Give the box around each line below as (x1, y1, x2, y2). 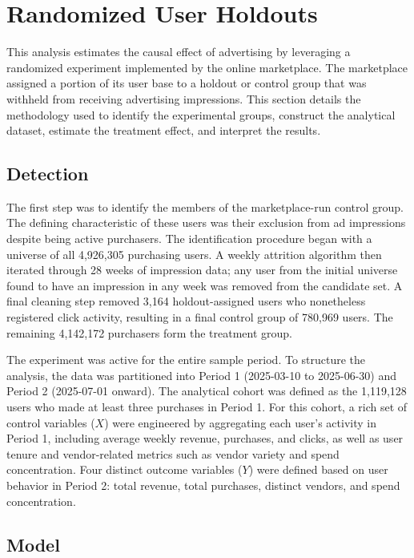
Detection (6, 161, 89, 186)
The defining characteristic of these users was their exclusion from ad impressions (6, 214, 406, 231)
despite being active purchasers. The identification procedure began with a (6, 230, 372, 247)
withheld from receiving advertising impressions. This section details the (6, 90, 361, 107)
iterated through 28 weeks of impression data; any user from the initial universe (6, 261, 398, 278)
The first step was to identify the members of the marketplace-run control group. (6, 198, 404, 215)
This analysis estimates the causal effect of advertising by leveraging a (6, 43, 351, 60)
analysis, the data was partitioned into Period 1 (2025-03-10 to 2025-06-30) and (6, 366, 397, 383)
